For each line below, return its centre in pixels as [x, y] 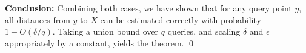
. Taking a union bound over [105, 31]
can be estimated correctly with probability [181, 19]
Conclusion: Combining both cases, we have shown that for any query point [148, 8]
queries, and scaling [204, 31]
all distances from [38, 19]
